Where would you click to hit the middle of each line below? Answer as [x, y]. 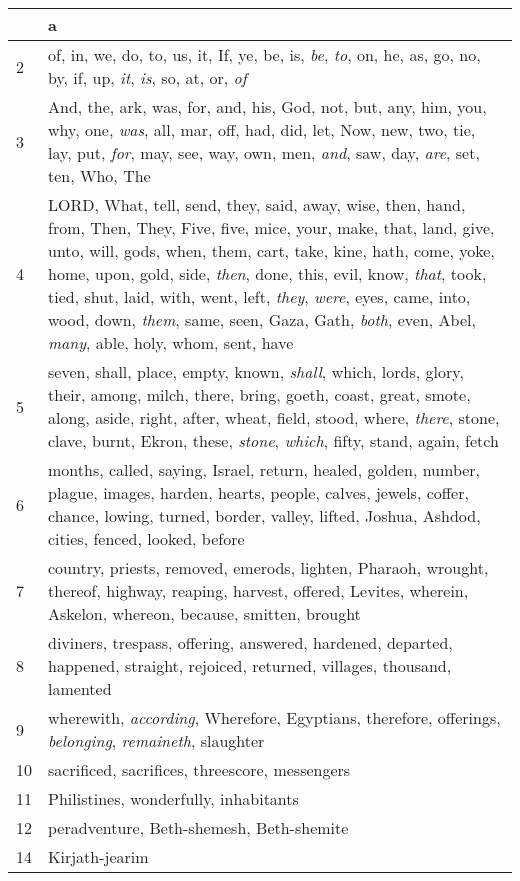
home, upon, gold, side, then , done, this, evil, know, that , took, [267, 273]
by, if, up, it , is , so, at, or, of [147, 77]
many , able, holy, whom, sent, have [171, 342]
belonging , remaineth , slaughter [156, 740]
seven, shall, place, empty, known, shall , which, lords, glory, [256, 371]
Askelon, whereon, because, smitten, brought [204, 613]
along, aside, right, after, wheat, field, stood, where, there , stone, [274, 417]
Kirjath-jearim [98, 856]
